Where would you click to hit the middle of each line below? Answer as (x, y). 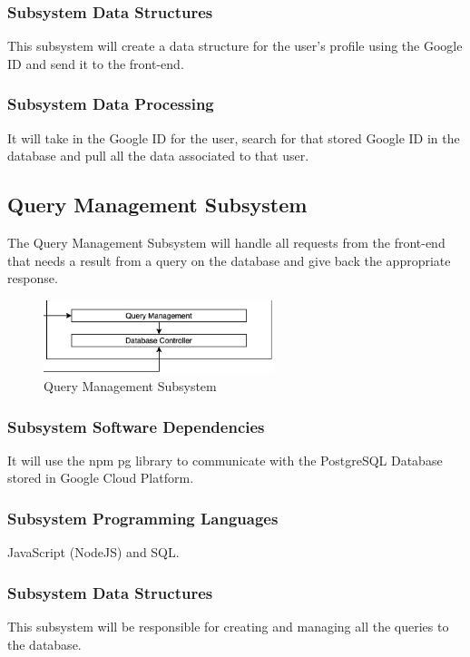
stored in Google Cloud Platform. (101, 478)
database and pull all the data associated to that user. (158, 156)
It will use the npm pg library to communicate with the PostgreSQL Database (225, 460)
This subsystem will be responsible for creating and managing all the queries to (228, 627)
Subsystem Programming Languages (143, 518)
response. (33, 278)
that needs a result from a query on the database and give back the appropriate (229, 260)
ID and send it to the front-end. (96, 63)
